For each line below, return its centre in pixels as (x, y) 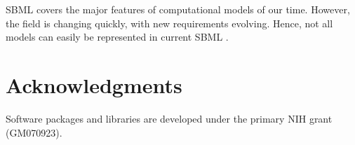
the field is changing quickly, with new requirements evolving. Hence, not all (169, 23)
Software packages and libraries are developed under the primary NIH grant (169, 118)
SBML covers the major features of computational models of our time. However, (178, 9)
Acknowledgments (94, 84)
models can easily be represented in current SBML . (117, 37)
